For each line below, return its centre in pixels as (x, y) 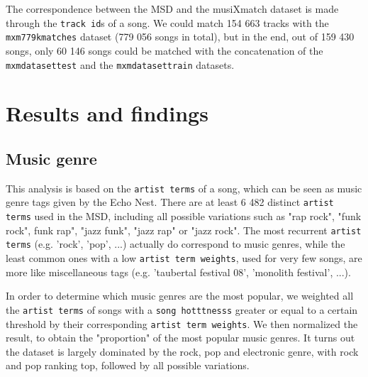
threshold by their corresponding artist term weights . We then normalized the (182, 323)
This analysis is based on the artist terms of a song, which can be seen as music (184, 188)
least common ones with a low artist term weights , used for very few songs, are (184, 258)
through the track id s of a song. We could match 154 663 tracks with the (167, 22)
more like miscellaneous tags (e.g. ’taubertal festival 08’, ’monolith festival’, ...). (178, 272)
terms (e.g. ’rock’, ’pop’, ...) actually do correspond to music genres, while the (175, 244)
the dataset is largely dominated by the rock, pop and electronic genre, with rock (182, 351)
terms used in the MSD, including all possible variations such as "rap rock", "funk (184, 216)
